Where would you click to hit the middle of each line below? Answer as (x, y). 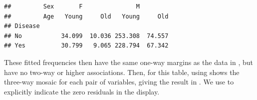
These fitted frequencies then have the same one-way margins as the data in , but (128, 62)
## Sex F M (72, 6)
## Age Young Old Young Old (86, 16)
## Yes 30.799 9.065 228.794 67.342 (86, 46)
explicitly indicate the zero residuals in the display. (82, 91)
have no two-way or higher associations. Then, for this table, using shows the (122, 72)
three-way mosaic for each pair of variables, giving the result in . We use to (119, 82)
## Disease (22, 26)
